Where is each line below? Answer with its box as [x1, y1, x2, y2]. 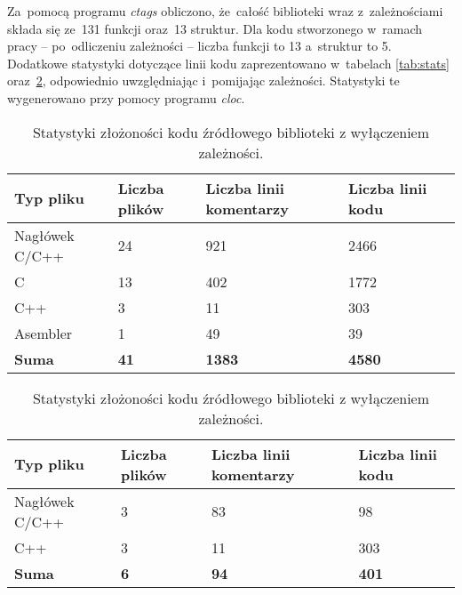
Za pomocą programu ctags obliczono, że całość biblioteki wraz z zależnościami [7, 2, 443, 20]
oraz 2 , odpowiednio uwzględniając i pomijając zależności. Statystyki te [7, 71, 400, 90]
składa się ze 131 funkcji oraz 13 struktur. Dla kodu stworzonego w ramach [7, 19, 422, 37]
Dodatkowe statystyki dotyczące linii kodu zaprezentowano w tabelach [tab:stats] [7, 53, 450, 72]
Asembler [14, 322, 73, 343]
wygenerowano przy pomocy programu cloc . [7, 88, 245, 107]
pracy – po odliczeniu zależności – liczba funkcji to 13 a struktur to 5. [7, 36, 392, 55]
